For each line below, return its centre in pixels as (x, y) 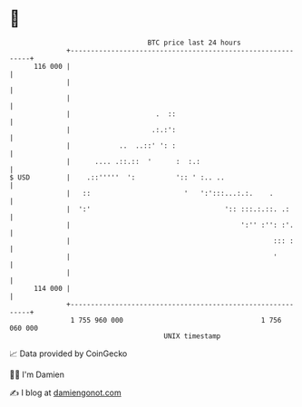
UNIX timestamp (192, 336)
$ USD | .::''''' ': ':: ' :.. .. (117, 177)
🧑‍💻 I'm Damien (37, 374)
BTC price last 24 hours (195, 43)
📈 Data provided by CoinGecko (68, 354)
